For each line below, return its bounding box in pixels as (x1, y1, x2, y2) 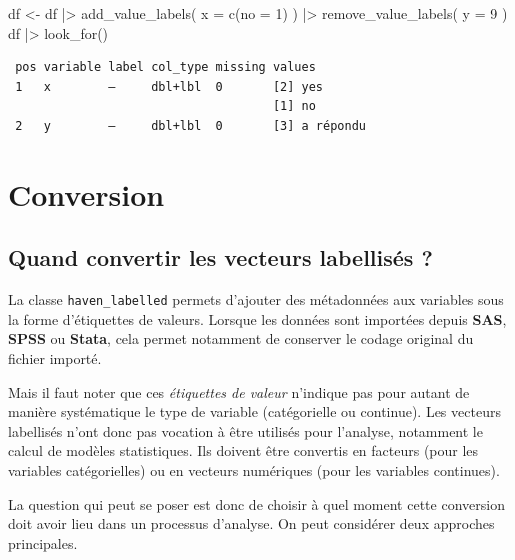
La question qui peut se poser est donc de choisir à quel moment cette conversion (8, 493, 505, 514)
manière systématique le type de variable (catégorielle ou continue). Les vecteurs (8, 401, 501, 422)
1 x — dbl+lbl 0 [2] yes (15, 79, 323, 94)
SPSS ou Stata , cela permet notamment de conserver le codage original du (8, 328, 474, 349)
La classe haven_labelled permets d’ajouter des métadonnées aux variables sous (8, 289, 504, 310)
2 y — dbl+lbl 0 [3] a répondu (15, 118, 366, 133)
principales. (8, 532, 78, 553)
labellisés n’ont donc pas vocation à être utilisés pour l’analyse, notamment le (8, 420, 483, 441)
